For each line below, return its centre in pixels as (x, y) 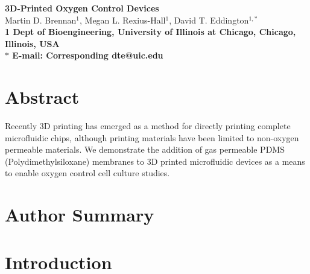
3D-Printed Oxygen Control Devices (82, 8)
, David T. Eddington (209, 20)
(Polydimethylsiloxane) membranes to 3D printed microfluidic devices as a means (155, 161)
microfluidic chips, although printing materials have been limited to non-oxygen (152, 137)
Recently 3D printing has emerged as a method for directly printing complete (148, 126)
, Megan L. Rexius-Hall (123, 20)
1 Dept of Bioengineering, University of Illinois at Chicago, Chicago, (150, 32)
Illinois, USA (32, 43)
